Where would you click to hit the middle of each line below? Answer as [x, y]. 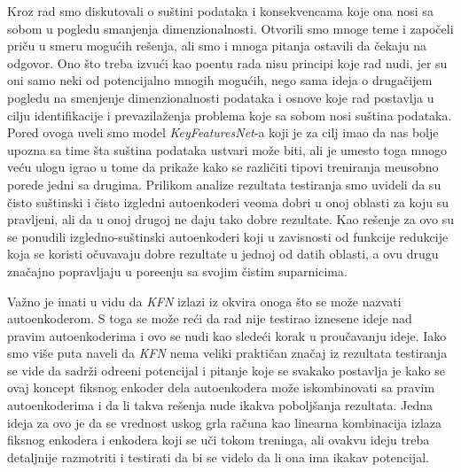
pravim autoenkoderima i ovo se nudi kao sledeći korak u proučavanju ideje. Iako [227, 335]
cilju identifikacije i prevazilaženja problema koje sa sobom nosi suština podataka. [230, 115]
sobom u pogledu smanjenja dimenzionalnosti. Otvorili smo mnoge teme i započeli [230, 28]
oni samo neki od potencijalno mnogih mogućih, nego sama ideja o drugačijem [220, 80]
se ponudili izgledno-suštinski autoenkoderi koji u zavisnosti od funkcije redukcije [228, 236]
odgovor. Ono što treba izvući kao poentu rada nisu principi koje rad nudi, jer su [227, 62]
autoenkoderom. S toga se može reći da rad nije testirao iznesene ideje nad [210, 318]
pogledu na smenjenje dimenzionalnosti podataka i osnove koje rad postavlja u [221, 97]
